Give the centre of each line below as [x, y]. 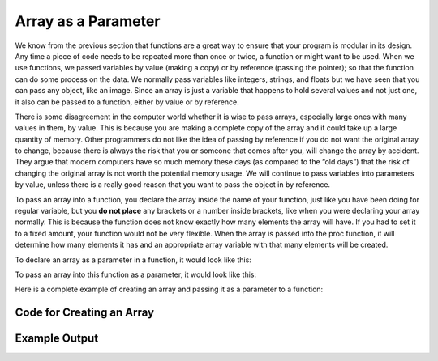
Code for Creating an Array [84, 313]
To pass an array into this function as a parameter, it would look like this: [136, 274]
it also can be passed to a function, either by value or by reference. [127, 102]
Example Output [57, 339]
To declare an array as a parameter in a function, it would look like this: [133, 260]
